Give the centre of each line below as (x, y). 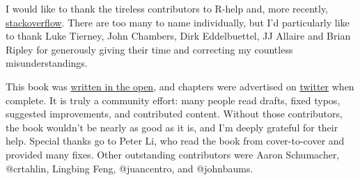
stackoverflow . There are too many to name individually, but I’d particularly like (178, 22)
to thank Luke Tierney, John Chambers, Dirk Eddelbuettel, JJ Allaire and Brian (178, 36)
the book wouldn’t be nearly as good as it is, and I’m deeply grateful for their (172, 127)
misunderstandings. (47, 63)
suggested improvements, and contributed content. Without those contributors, (174, 114)
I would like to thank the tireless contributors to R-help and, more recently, (167, 8)
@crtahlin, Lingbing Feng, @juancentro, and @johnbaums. (130, 168)
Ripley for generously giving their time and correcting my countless (149, 49)
